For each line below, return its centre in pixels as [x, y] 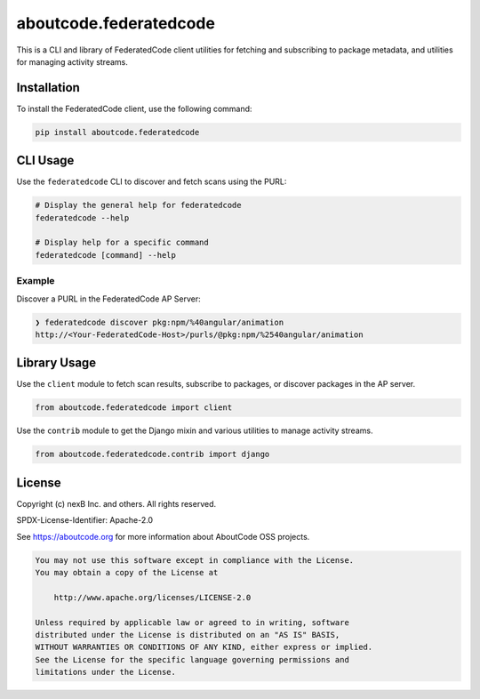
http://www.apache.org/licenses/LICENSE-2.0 [152, 597]
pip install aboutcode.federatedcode [117, 132]
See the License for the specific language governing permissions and [192, 659]
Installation [48, 88]
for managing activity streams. [72, 61]
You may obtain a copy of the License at [127, 573]
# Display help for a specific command [122, 243]
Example [36, 281]
